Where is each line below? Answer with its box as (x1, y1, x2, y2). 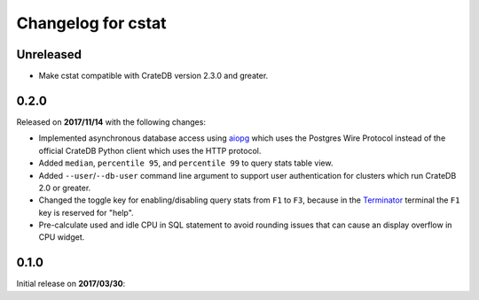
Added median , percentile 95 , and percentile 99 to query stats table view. (38, 158, 334, 168)
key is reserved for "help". (38, 207, 134, 218)
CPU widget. (38, 232, 85, 242)
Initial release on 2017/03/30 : (16, 279, 126, 289)
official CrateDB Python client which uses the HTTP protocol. (38, 145, 262, 156)
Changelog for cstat (16, 13, 168, 33)
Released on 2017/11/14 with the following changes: (16, 116, 206, 127)
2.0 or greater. (38, 182, 91, 193)
